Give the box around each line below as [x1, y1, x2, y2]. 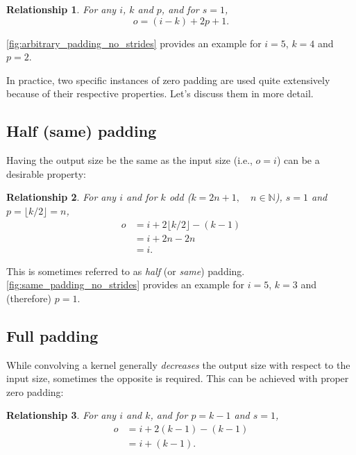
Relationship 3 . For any [6, 408, 117, 422]
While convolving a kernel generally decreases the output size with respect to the [6, 357, 350, 372]
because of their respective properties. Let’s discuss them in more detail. [6, 86, 314, 101]
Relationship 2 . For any [6, 190, 117, 204]
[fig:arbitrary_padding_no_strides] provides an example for [6, 35, 262, 50]
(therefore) [6, 290, 52, 305]
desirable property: [6, 166, 86, 181]
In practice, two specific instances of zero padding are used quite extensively [6, 72, 330, 87]
